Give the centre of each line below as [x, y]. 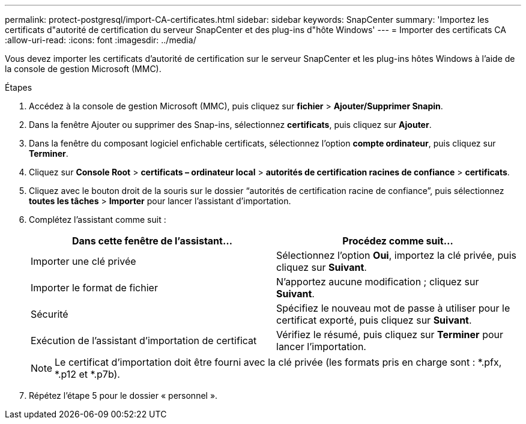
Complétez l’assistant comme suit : [98, 220]
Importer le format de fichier [94, 288]
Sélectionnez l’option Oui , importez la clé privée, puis [396, 255]
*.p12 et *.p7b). [87, 374]
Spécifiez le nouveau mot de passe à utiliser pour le [393, 308]
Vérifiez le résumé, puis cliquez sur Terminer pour [390, 335]
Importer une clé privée [83, 261]
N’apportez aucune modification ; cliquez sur [378, 282]
